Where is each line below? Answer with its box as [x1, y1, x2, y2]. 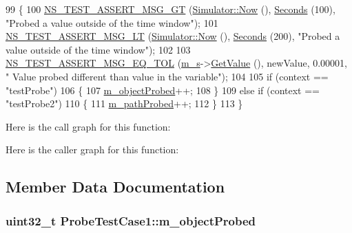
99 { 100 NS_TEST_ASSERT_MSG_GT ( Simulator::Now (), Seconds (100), [6, 2, 335, 16]
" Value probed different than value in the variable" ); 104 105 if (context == [6, 69, 329, 83]
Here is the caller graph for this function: [6, 142, 179, 157]
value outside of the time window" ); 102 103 [6, 42, 191, 56]
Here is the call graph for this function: [6, 119, 171, 133]
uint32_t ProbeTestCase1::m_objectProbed [6, 212, 256, 229]
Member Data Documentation [6, 176, 225, 197]
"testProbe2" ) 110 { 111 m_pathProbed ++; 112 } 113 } [6, 96, 243, 111]
